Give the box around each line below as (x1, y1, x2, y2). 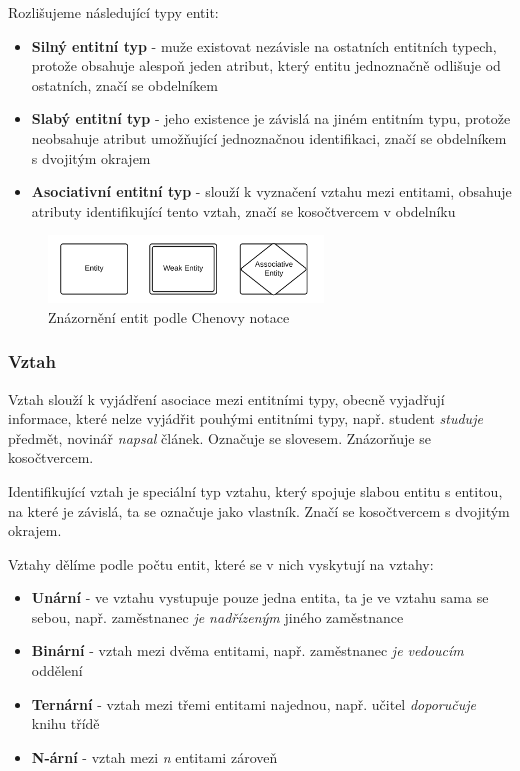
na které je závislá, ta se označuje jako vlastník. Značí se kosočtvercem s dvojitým (8, 500, 510, 521)
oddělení (31, 660, 83, 681)
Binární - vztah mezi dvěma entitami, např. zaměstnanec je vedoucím (31, 640, 464, 661)
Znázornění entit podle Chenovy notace (48, 306, 290, 327)
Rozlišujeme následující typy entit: (8, 2, 219, 22)
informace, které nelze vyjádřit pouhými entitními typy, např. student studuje (8, 408, 483, 429)
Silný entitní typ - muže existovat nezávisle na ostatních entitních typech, (31, 35, 497, 56)
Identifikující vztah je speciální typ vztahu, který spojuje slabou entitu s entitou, (8, 480, 503, 501)
